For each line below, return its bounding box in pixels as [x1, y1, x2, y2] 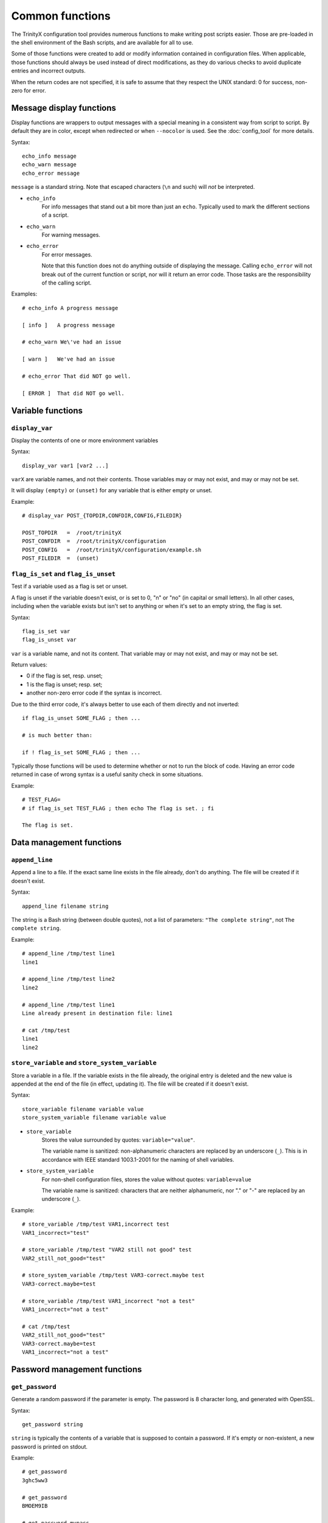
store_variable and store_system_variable [11, 1059, 157, 1067]
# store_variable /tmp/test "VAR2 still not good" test [22, 1246, 192, 1253]
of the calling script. [41, 279, 92, 286]
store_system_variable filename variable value [22, 1114, 166, 1121]
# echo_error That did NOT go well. [22, 372, 131, 380]
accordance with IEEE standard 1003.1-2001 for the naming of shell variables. [41, 1156, 234, 1163]
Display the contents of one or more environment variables [11, 436, 159, 444]
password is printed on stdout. [11, 1443, 88, 1450]
